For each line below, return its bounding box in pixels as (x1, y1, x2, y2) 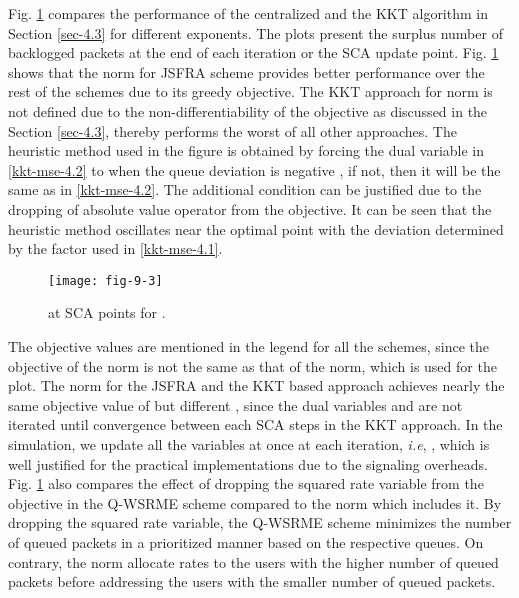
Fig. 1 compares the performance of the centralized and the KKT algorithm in (8, 3, 488, 23)
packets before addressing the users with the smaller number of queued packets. (8, 571, 496, 592)
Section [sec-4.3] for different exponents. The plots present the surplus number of (8, 22, 503, 43)
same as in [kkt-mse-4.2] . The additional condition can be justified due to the (8, 179, 482, 200)
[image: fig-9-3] (48, 273, 163, 288)
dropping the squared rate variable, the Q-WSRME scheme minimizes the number (8, 512, 512, 533)
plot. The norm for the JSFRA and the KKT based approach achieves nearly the (8, 375, 505, 396)
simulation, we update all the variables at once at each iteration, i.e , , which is (8, 433, 490, 454)
